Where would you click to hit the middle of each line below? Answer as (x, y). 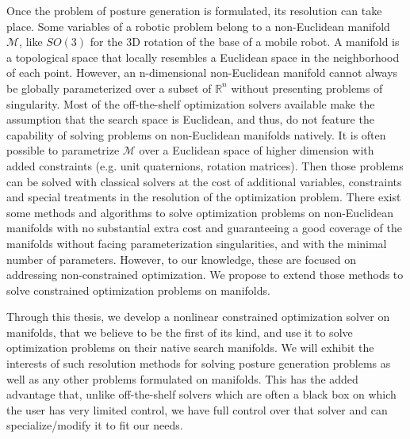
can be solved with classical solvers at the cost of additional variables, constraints (204, 181)
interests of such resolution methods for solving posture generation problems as (199, 363)
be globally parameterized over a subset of (109, 88)
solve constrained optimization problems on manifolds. (138, 290)
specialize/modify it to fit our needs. (95, 425)
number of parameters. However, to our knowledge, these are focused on (182, 259)
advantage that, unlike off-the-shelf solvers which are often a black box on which (201, 394)
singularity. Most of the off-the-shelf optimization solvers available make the (191, 103)
